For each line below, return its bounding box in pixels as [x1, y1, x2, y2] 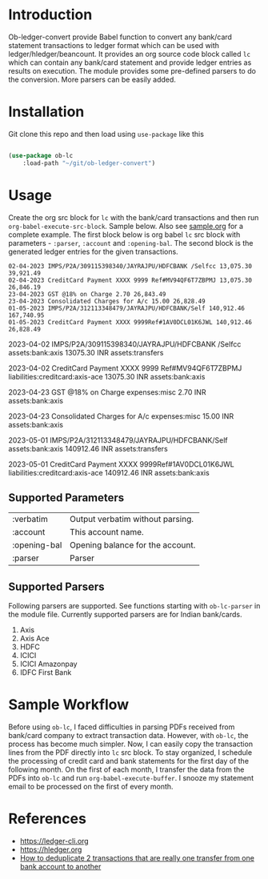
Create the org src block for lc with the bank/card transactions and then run [8, 212, 259, 222]
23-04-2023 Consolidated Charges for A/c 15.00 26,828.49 [8, 297, 206, 305]
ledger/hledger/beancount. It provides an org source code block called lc [8, 49, 250, 58]
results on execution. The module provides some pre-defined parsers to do [8, 66, 256, 75]
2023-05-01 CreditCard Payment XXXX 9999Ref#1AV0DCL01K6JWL [8, 459, 234, 469]
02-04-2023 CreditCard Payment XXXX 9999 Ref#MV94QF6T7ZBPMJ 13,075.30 [8, 276, 252, 284]
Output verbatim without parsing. [69, 514, 194, 525]
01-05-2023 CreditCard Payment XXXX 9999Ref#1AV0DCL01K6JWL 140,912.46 [8, 318, 252, 326]
